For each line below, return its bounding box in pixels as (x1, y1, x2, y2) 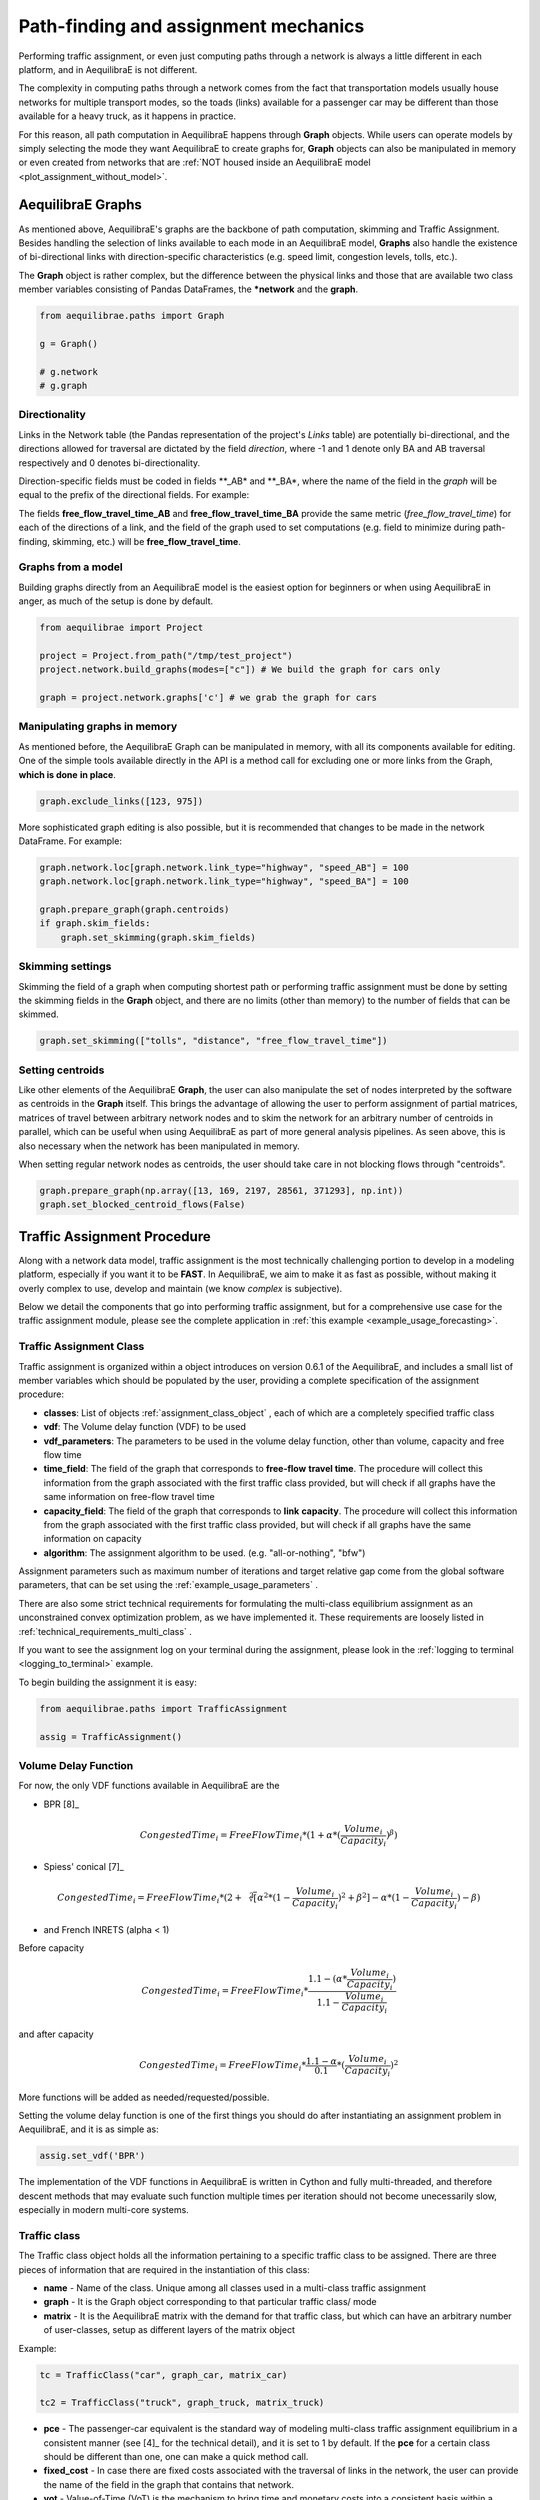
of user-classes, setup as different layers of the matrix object (43, 2324, 295, 2336)
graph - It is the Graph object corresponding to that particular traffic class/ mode (43, 2296, 377, 2308)
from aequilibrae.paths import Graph (39, 310, 225, 322)
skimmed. (18, 1008, 59, 1020)
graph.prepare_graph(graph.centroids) (39, 904, 230, 915)
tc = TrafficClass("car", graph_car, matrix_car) (39, 2369, 288, 2380)
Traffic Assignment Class (18, 1340, 145, 1354)
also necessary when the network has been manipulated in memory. (18, 1140, 300, 1152)
